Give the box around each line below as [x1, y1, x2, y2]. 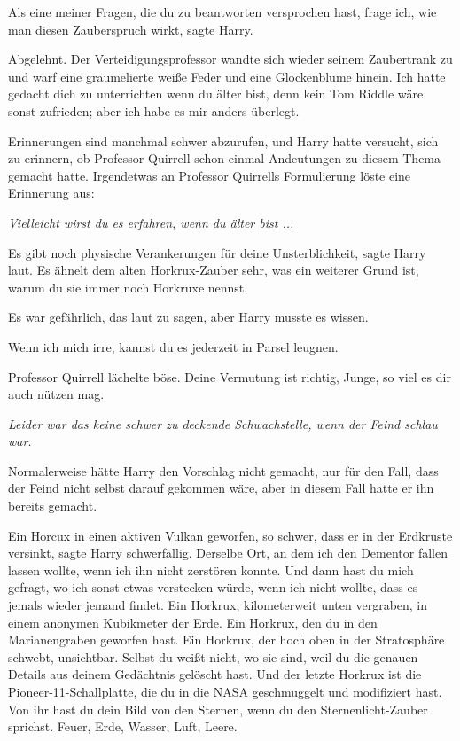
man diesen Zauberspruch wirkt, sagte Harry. [8, 19, 253, 38]
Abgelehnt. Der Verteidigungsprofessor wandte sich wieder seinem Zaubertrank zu [8, 50, 453, 68]
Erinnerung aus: [8, 183, 95, 202]
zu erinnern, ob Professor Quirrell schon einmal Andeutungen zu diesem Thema [8, 149, 441, 168]
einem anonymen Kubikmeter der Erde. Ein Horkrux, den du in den [8, 612, 378, 631]
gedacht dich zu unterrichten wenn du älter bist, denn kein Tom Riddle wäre [8, 84, 424, 103]
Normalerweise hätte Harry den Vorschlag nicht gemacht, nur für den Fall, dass [8, 461, 439, 480]
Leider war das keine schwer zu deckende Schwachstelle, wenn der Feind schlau [8, 414, 438, 433]
